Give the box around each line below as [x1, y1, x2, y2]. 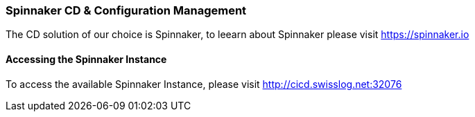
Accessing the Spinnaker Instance [6, 53, 167, 65]
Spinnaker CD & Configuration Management [6, 3, 247, 17]
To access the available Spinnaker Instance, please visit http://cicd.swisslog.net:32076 [6, 78, 402, 90]
